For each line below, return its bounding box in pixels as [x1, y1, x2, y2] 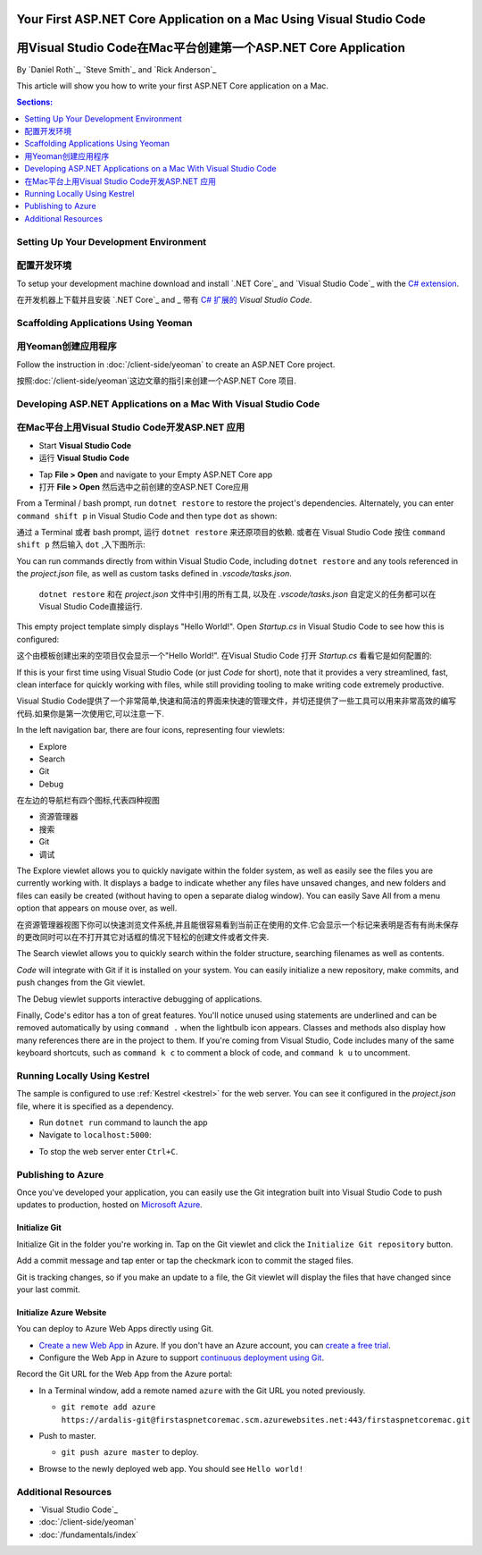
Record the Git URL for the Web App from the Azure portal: [16, 1368, 233, 1380]
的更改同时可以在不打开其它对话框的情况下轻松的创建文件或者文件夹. [16, 932, 270, 942]
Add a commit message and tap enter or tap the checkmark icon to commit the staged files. [16, 1256, 354, 1266]
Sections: [16, 97, 54, 107]
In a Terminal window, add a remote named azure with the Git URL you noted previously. [38, 1385, 366, 1396]
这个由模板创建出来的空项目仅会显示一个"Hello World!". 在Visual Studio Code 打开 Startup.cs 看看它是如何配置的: [16, 651, 433, 661]
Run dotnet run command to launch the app [38, 1117, 209, 1128]
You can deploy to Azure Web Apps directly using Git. [16, 1324, 214, 1334]
